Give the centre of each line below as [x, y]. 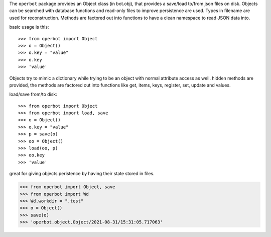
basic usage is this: [29, 27]
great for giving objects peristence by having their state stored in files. [82, 174]
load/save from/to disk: [33, 94]
